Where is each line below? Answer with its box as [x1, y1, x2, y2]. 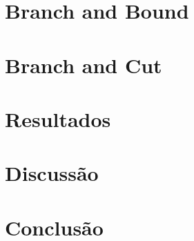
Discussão [5, 159, 99, 187]
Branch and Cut [5, 50, 162, 79]
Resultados [5, 104, 111, 133]
